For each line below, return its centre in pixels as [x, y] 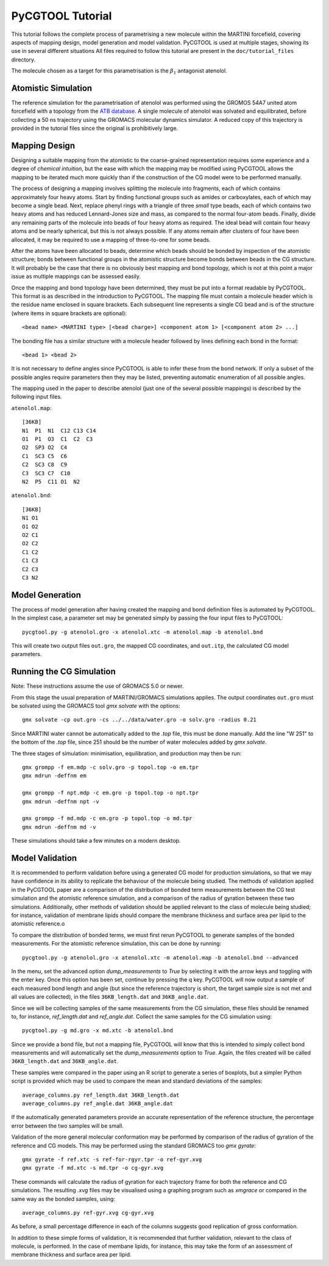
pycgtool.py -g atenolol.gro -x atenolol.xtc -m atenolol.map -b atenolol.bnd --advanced [160, 957]
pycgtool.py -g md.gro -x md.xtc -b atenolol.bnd [98, 1031]
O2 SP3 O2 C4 [45, 447]
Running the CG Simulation [63, 672]
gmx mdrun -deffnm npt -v [61, 801]
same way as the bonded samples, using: [63, 1199]
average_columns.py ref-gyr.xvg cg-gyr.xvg [88, 1213]
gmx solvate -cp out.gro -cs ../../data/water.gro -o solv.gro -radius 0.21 [140, 720]
